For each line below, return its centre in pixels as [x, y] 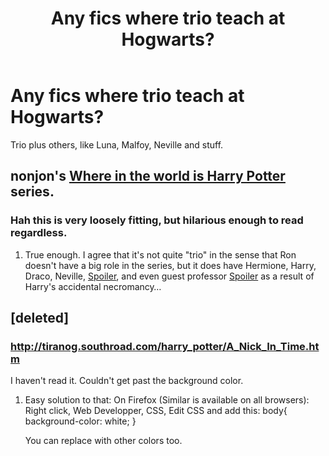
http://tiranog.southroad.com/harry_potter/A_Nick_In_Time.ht [165, 346]
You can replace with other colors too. [103, 441]
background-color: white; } [80, 421]
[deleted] [40, 318]
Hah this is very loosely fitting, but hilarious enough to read [157, 220]
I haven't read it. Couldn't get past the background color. [127, 381]
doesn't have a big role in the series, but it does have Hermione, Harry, [170, 265]
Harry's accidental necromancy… [93, 286]
